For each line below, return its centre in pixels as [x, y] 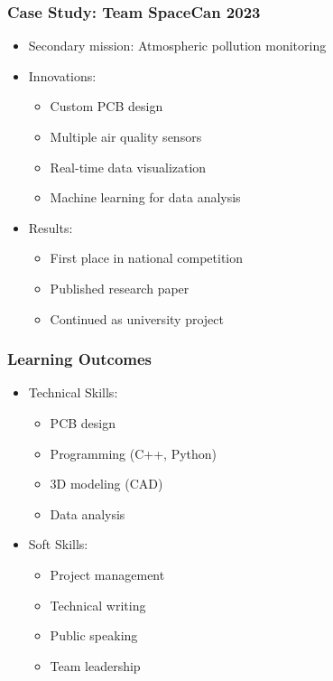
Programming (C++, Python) [134, 453]
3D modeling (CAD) [106, 484]
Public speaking [94, 635]
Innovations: [62, 75]
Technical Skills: [73, 392]
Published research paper [120, 288]
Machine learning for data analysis [145, 197]
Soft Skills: [58, 544]
